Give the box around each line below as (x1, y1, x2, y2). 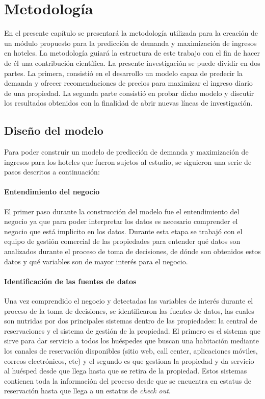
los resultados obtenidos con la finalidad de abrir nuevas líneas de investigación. (4, 97, 253, 108)
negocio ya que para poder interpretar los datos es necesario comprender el (4, 216, 238, 227)
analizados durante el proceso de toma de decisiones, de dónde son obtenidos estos (4, 246, 261, 257)
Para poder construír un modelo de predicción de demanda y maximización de (4, 146, 249, 157)
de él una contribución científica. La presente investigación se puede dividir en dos (4, 57, 260, 68)
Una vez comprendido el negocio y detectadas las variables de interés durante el (4, 295, 253, 306)
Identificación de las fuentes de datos (4, 276, 137, 286)
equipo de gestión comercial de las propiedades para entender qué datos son (4, 236, 241, 246)
